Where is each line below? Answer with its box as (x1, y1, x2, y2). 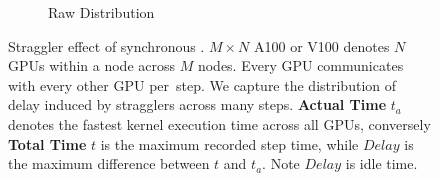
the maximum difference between (8, 153, 210, 174)
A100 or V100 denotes (254, 35, 390, 56)
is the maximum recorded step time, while (100, 133, 359, 154)
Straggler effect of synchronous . (8, 35, 205, 56)
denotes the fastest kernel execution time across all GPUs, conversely (8, 113, 431, 134)
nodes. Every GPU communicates (197, 55, 404, 76)
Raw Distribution (48, 2, 155, 22)
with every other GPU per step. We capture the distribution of (8, 74, 397, 95)
